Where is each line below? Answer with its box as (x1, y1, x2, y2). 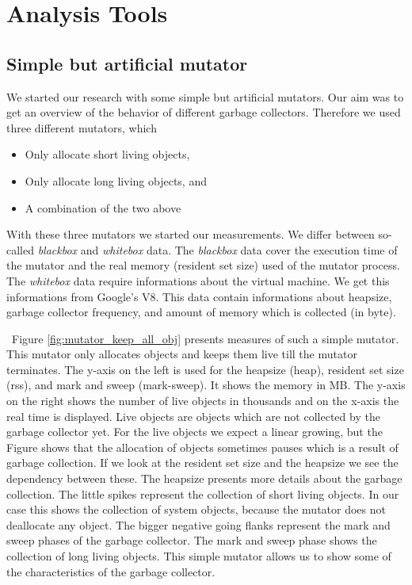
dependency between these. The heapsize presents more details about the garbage (6, 470, 402, 487)
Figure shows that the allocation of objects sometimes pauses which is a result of (6, 438, 399, 455)
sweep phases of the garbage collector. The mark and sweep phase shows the (6, 532, 377, 549)
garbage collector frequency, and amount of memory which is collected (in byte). (6, 304, 396, 320)
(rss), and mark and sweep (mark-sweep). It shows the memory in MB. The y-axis (6, 377, 406, 393)
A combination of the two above (25, 199, 181, 216)
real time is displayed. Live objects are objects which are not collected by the (6, 407, 380, 424)
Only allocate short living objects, (25, 146, 190, 162)
